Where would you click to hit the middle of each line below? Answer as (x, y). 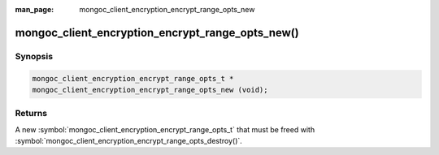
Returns (31, 114)
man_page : (35, 9)
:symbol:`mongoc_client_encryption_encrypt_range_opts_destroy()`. (129, 141)
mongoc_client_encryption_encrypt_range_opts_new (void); (150, 90)
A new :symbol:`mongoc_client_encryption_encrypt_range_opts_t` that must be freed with (165, 129)
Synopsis (34, 56)
